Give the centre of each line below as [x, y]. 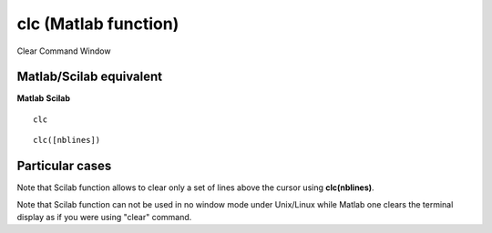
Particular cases [64, 166]
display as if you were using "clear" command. [104, 217]
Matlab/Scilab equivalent [90, 77]
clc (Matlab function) [98, 24]
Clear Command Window [64, 51]
